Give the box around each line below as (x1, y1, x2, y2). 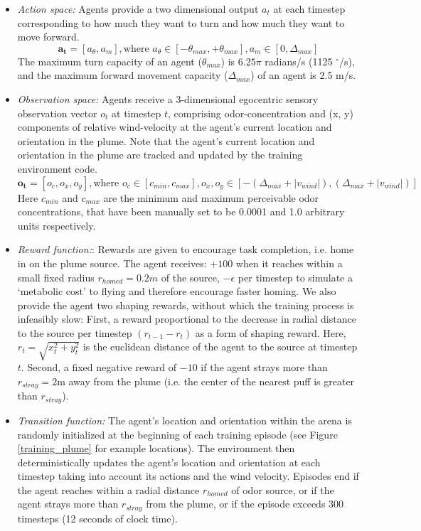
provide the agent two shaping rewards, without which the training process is (17, 297, 354, 312)
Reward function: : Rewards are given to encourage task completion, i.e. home (17, 242, 354, 257)
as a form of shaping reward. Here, (195, 325, 346, 340)
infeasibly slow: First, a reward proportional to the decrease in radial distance (17, 311, 356, 326)
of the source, (161, 269, 220, 284)
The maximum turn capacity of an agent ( (17, 53, 202, 68)
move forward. (17, 29, 80, 44)
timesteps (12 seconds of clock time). (17, 510, 178, 525)
